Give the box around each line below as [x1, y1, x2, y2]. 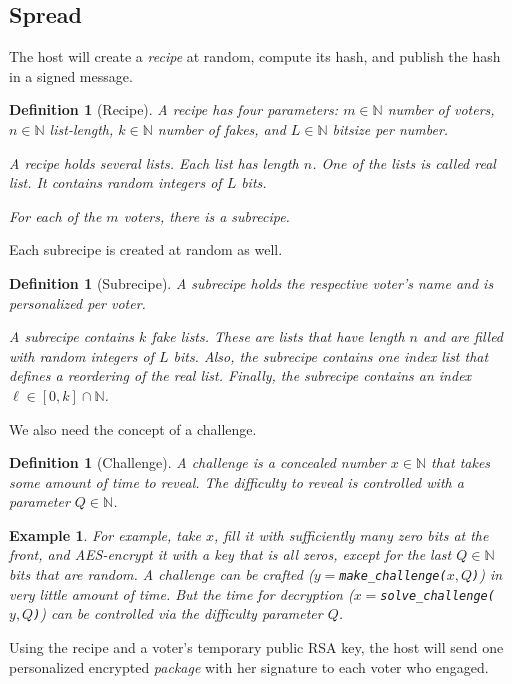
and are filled [423, 326, 504, 347]
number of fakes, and [157, 118, 286, 139]
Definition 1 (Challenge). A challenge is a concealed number [9, 452, 386, 473]
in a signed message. [9, 65, 133, 86]
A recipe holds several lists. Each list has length [9, 152, 299, 173]
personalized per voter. [9, 292, 146, 313]
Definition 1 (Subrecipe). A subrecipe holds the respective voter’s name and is [9, 272, 494, 293]
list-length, [49, 118, 114, 139]
